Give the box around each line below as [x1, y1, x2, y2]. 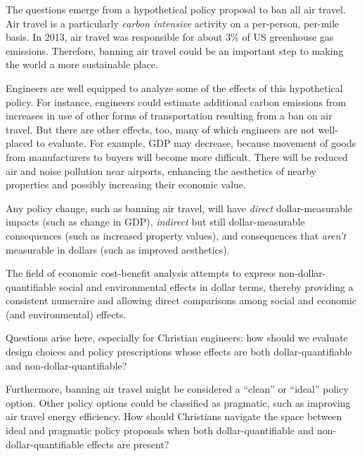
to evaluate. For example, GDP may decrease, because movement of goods [36, 136, 356, 150]
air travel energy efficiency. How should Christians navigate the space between [6, 409, 342, 424]
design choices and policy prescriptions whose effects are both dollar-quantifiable [6, 344, 352, 359]
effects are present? [86, 436, 169, 451]
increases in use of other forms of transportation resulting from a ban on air [6, 108, 332, 123]
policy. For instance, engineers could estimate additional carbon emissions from [6, 94, 347, 109]
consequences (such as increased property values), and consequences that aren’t [6, 228, 347, 242]
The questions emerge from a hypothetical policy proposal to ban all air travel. [6, 2, 346, 16]
